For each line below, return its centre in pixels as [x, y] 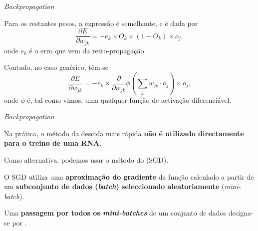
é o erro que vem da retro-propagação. [88, 50]
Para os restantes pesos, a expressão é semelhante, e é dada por [101, 23]
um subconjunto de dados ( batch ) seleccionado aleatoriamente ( [114, 186]
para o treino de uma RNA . [53, 143]
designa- [241, 213]
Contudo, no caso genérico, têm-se [56, 67]
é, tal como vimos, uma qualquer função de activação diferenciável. [129, 100]
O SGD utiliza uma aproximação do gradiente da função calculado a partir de [129, 176]
